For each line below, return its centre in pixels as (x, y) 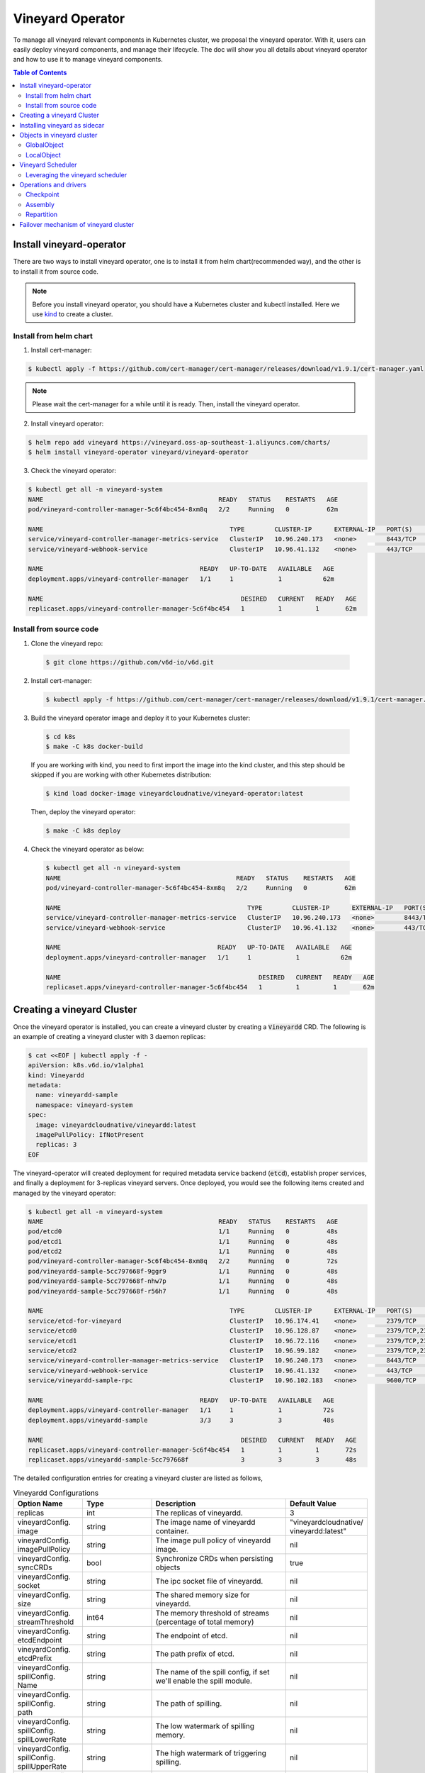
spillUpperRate (42, 1767)
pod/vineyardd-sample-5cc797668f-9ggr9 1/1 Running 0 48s (183, 1271)
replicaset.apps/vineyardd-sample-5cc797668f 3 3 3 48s (192, 1460)
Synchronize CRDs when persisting (214, 1559)
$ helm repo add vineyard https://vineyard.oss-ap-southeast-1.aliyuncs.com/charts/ (179, 442)
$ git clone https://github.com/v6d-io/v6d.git (130, 662)
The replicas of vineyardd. (199, 1513)
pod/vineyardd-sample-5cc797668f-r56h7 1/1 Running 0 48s (183, 1291)
